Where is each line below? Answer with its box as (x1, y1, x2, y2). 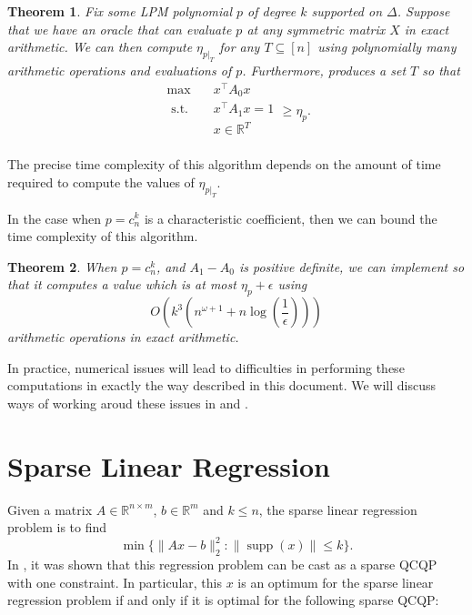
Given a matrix (7, 499, 93, 519)
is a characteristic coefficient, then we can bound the (144, 208, 437, 227)
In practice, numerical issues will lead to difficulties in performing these (7, 358, 405, 377)
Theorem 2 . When (7, 257, 117, 276)
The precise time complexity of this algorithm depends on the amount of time (7, 155, 441, 174)
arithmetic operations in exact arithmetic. (7, 328, 239, 347)
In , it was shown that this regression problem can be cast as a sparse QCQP (7, 555, 437, 574)
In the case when (7, 208, 102, 227)
